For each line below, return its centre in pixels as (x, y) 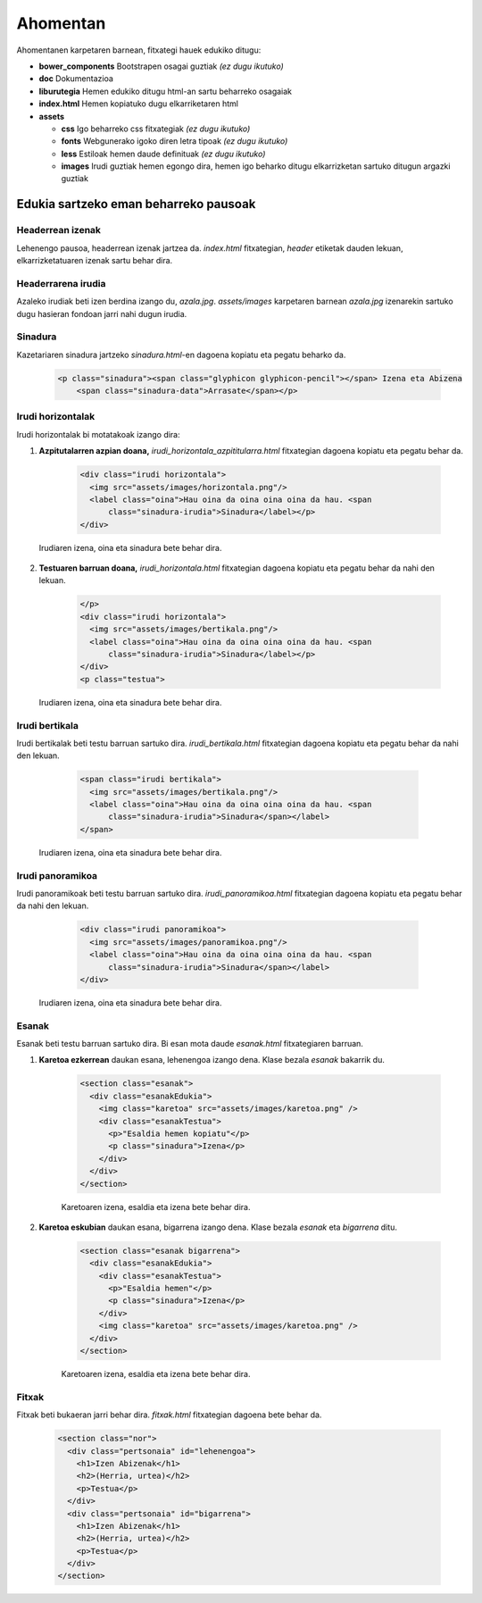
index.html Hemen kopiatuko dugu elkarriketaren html (138, 104)
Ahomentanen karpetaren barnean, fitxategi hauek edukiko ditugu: (139, 50)
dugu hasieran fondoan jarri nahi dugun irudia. (102, 313)
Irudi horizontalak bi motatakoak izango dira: (98, 434)
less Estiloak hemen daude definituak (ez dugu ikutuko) (163, 154)
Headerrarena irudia (61, 283)
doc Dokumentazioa (76, 79)
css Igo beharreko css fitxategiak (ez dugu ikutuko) (156, 129)
